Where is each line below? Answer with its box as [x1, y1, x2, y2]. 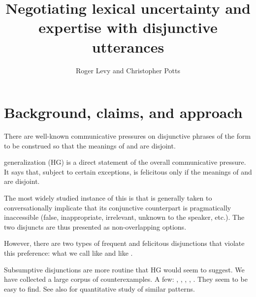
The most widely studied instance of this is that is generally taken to [4, 193, 212, 203]
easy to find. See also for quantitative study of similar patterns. [4, 283, 195, 294]
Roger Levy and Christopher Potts [75, 65, 181, 75]
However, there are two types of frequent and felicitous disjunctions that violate [4, 238, 245, 248]
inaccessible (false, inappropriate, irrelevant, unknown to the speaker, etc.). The [4, 212, 245, 222]
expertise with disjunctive [38, 17, 218, 37]
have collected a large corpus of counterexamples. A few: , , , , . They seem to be [4, 274, 248, 284]
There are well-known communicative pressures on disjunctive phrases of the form [4, 131, 251, 141]
